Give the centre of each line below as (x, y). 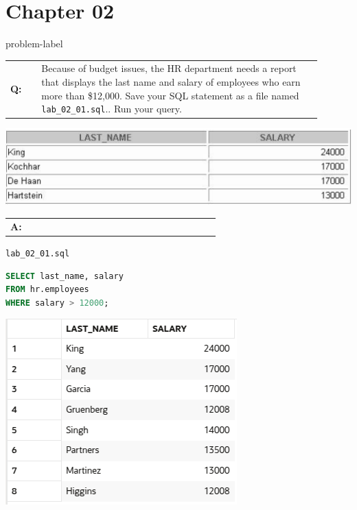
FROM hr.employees (47, 290)
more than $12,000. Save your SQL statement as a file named (170, 95)
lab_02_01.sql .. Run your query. (112, 109)
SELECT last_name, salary (65, 276)
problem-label (34, 44)
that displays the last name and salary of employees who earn (171, 82)
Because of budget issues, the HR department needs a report (169, 68)
